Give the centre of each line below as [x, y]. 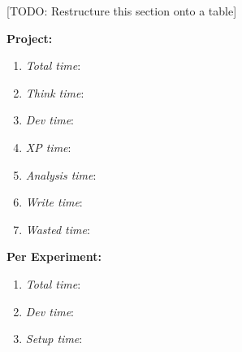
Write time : [54, 202]
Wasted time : [58, 229]
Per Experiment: [54, 256]
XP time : [48, 147]
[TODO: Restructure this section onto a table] [122, 11]
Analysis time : [61, 174]
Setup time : [54, 339]
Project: [30, 38]
